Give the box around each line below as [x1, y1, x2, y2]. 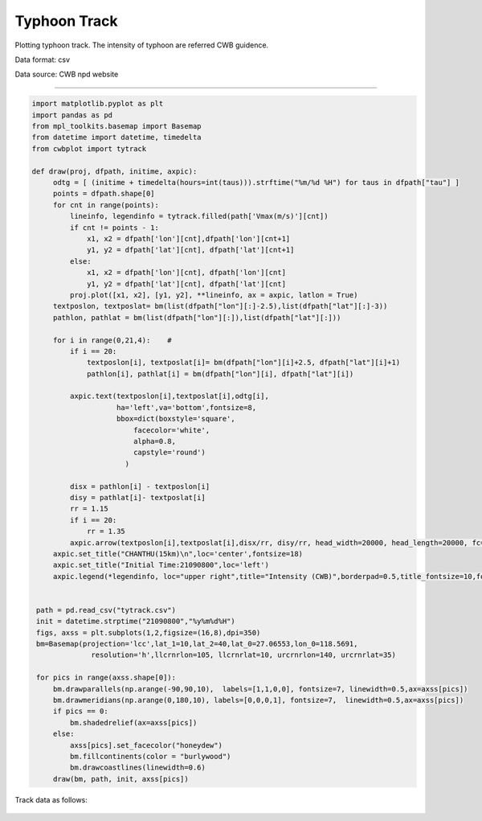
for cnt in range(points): [52, 200, 160, 209]
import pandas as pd [31, 110, 112, 120]
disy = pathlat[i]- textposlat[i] [69, 493, 206, 502]
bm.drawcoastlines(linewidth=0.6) [69, 763, 206, 772]
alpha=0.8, [133, 437, 177, 446]
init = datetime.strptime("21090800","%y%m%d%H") [36, 617, 236, 626]
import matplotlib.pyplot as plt [31, 99, 164, 109]
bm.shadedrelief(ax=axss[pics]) [69, 718, 198, 727]
